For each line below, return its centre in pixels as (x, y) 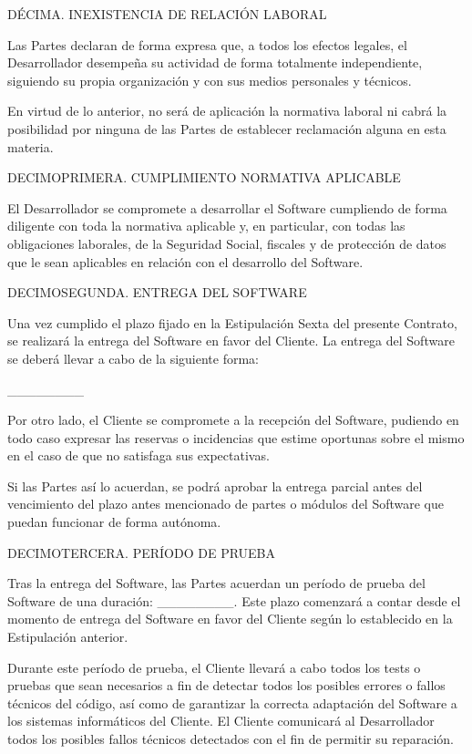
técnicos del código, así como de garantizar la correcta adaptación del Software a (232, 702)
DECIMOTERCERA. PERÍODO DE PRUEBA (142, 552)
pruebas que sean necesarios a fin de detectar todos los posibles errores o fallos (226, 685)
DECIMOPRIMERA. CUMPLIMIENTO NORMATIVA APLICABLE (204, 177)
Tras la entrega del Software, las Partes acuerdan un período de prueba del (216, 583)
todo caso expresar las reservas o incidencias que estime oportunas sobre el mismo (236, 437)
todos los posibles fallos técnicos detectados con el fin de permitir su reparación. (231, 739)
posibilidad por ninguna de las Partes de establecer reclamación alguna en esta (227, 128)
